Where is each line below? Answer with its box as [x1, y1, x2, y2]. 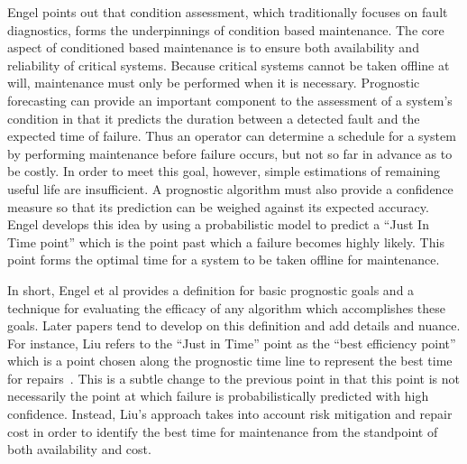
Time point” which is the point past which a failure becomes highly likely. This [7, 232, 444, 251]
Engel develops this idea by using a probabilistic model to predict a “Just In [7, 215, 429, 234]
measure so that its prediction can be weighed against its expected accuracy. [7, 197, 429, 216]
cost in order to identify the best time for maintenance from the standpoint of [7, 422, 438, 441]
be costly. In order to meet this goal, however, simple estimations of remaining [7, 162, 441, 181]
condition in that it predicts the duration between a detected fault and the [7, 108, 420, 127]
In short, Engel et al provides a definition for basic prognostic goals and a [7, 280, 415, 299]
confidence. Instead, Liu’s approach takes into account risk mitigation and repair [7, 404, 453, 423]
